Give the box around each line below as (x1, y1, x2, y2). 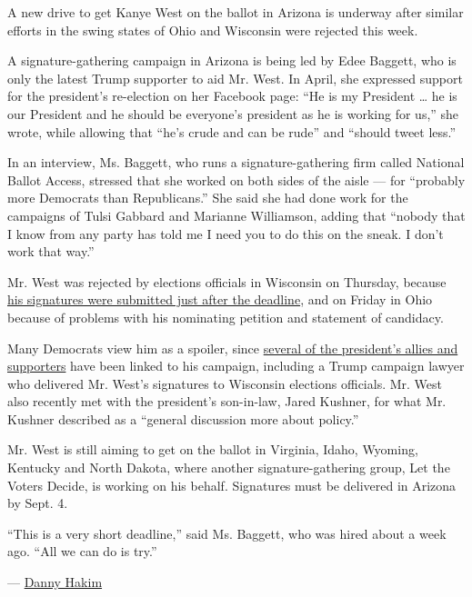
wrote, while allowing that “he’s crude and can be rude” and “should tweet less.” (7, 122, 457, 141)
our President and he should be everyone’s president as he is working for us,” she (7, 104, 459, 123)
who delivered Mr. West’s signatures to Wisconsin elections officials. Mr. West (7, 373, 442, 393)
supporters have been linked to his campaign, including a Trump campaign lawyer (7, 356, 465, 375)
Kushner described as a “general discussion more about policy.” (7, 409, 359, 428)
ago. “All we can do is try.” (7, 542, 157, 561)
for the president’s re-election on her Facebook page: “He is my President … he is (7, 86, 457, 105)
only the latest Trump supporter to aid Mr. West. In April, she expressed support (7, 68, 463, 87)
